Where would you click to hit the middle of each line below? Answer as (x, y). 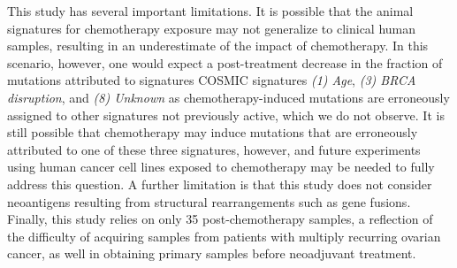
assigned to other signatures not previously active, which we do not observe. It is (226, 115)
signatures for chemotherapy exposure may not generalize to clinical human (212, 28)
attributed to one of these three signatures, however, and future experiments (214, 149)
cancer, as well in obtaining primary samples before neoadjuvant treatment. (212, 253)
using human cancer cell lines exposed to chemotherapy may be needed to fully (221, 167)
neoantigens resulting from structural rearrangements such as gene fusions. (209, 201)
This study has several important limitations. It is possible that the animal (210, 11)
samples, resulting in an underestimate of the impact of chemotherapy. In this (218, 46)
